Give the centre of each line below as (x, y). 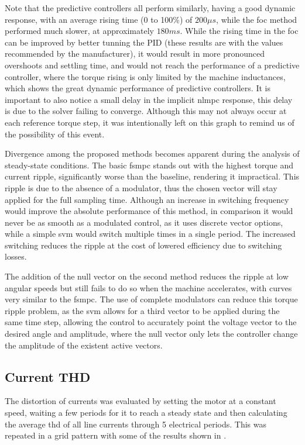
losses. (16, 256)
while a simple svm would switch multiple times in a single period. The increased (150, 234)
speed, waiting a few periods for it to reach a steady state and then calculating (146, 413)
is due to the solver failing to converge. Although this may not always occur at (146, 111)
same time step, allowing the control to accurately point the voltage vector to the (151, 322)
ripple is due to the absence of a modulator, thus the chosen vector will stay (141, 187)
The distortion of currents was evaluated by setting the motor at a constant (140, 401)
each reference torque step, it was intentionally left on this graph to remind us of (150, 122)
